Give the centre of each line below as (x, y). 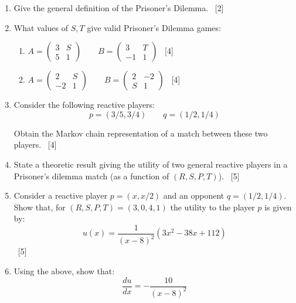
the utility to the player (212, 207)
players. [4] (35, 144)
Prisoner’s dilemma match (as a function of (91, 176)
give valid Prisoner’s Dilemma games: (154, 27)
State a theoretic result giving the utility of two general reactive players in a (151, 164)
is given (278, 207)
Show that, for (40, 207)
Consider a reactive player (61, 195)
